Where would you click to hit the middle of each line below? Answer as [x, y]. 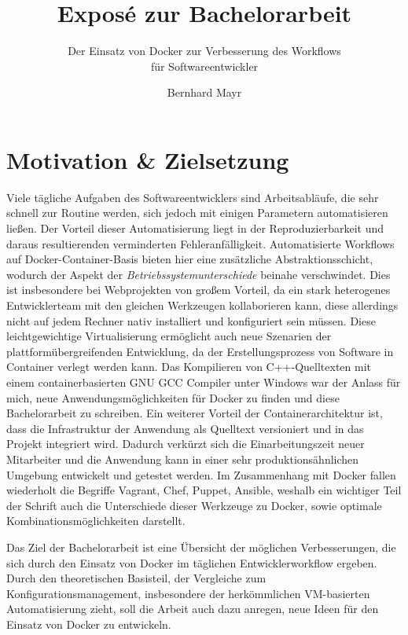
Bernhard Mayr [204, 92]
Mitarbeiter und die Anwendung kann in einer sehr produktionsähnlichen [183, 459]
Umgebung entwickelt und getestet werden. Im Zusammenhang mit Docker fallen [201, 474]
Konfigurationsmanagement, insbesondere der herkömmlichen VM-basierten [188, 593]
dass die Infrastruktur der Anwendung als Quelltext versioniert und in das [185, 428]
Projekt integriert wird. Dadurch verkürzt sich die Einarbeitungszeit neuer [186, 444]
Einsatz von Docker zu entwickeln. [89, 624]
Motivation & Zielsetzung [148, 159]
